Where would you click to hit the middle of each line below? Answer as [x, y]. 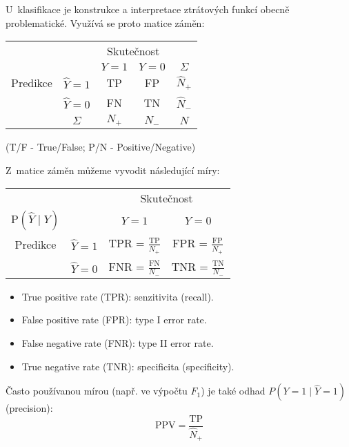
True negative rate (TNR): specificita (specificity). [128, 366]
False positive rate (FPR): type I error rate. [114, 320]
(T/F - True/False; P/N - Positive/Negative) [101, 147]
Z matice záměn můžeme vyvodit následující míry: [113, 170]
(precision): [29, 408]
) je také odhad [233, 391]
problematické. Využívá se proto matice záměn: [105, 22]
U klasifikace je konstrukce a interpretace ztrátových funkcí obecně [148, 9]
